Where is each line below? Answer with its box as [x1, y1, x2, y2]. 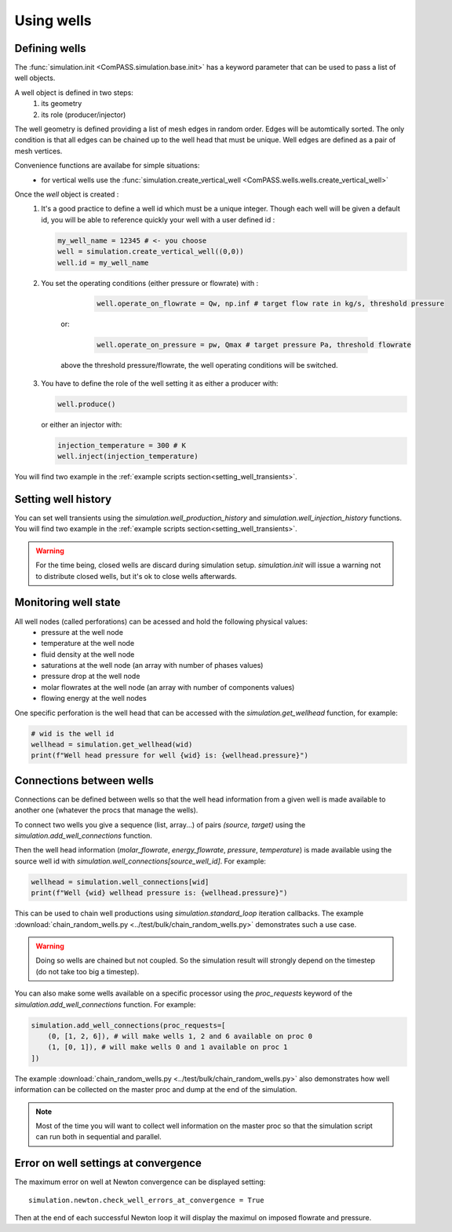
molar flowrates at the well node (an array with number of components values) [41, 682, 295, 691]
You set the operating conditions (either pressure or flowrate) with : [41, 278, 259, 288]
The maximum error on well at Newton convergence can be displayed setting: [14, 1177, 266, 1186]
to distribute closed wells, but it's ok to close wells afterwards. [35, 571, 237, 581]
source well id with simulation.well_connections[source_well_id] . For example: [14, 856, 267, 866]
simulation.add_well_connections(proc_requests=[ [31, 1021, 226, 1029]
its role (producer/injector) [41, 110, 126, 119]
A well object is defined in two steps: [14, 87, 133, 97]
